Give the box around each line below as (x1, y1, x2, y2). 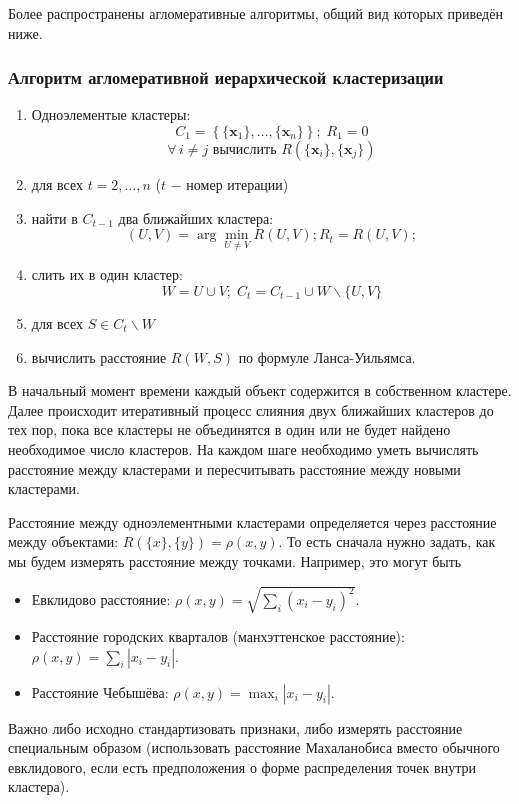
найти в (31, 207, 78, 228)
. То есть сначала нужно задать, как (278, 531, 496, 552)
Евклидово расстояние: (31, 588, 171, 609)
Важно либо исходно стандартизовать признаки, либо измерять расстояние (8, 717, 463, 738)
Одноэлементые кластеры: (31, 104, 191, 125)
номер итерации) (186, 174, 289, 194)
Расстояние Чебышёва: (31, 681, 169, 702)
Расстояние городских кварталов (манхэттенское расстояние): (31, 626, 405, 647)
